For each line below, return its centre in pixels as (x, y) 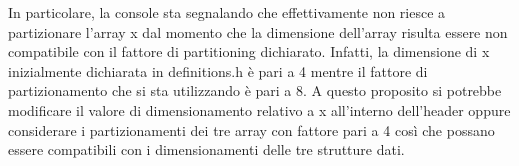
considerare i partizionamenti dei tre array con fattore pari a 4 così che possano (251, 129)
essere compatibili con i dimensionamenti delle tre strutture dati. (206, 149)
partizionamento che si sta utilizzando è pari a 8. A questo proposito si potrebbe (255, 90)
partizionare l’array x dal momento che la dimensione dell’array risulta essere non (258, 31)
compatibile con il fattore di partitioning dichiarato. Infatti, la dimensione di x (249, 51)
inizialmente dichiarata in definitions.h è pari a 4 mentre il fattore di (218, 70)
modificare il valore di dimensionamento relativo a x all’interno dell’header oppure (259, 109)
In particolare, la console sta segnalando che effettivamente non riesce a (227, 12)
